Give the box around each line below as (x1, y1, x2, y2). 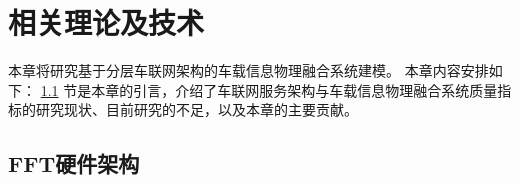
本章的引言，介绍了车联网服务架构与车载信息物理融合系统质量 (91, 79, 498, 100)
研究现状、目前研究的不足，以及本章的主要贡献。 (35, 99, 358, 120)
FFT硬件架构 (8, 148, 140, 179)
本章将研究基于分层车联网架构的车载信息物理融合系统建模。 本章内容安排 (8, 60, 489, 81)
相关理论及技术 (8, 2, 205, 43)
